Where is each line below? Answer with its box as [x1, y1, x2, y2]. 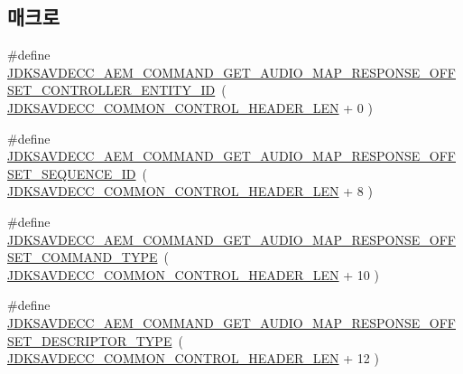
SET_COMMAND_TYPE [7, 248, 158, 266]
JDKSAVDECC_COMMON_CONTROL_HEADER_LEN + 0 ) [7, 98, 373, 117]
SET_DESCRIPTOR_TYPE [7, 331, 172, 350]
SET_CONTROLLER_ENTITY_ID [7, 80, 216, 99]
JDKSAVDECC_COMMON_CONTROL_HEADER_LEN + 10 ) [7, 265, 379, 284]
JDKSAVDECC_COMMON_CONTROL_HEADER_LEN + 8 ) [7, 182, 373, 201]
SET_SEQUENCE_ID [7, 164, 136, 182]
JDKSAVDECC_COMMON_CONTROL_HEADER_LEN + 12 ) [7, 349, 379, 368]
